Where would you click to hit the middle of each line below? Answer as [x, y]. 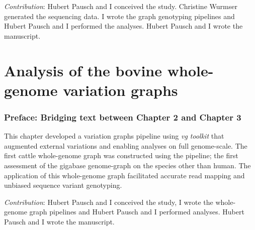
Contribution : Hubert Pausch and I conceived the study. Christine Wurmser [121, 6]
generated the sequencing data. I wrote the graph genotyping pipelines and [119, 16]
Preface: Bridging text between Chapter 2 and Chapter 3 [123, 117]
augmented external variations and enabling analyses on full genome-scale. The [126, 145]
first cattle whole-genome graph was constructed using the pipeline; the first [121, 155]
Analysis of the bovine [83, 70]
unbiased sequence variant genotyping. [63, 185]
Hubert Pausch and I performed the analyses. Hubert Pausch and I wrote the [123, 26]
